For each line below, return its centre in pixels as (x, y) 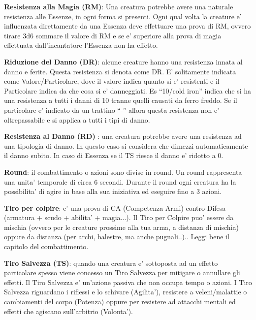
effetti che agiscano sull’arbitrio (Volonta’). (68, 311)
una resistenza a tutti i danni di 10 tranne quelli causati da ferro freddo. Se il (121, 100)
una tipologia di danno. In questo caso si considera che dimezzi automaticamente (126, 145)
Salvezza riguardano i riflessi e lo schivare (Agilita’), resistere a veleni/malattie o (126, 292)
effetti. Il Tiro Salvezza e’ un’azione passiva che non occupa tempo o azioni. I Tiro (128, 282)
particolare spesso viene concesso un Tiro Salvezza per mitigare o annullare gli (122, 272)
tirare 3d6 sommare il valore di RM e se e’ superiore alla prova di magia (113, 35)
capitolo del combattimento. (46, 246)
